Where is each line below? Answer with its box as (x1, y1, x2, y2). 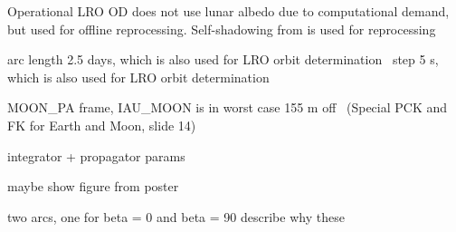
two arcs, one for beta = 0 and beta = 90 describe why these (7, 207, 345, 226)
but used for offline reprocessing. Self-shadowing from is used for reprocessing (7, 19, 436, 38)
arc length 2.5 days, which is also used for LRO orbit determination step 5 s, (7, 50, 439, 69)
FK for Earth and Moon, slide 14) (7, 115, 196, 134)
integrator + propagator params (7, 146, 185, 165)
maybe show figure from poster (7, 177, 179, 196)
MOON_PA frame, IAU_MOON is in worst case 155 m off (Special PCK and (7, 98, 448, 117)
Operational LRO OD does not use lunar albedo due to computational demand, (7, 2, 450, 20)
